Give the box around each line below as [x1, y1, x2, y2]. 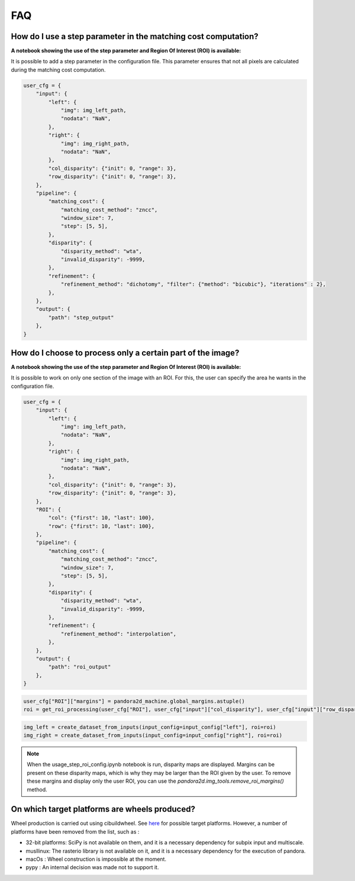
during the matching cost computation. [11, 66, 106, 73]
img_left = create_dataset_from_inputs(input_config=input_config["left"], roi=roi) [23, 724, 276, 731]
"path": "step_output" [48, 314, 115, 321]
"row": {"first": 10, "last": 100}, [48, 523, 155, 529]
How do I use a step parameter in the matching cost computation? [11, 31, 259, 41]
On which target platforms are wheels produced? [11, 804, 195, 814]
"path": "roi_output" [48, 664, 111, 670]
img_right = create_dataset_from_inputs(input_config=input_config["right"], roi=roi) [23, 732, 283, 739]
